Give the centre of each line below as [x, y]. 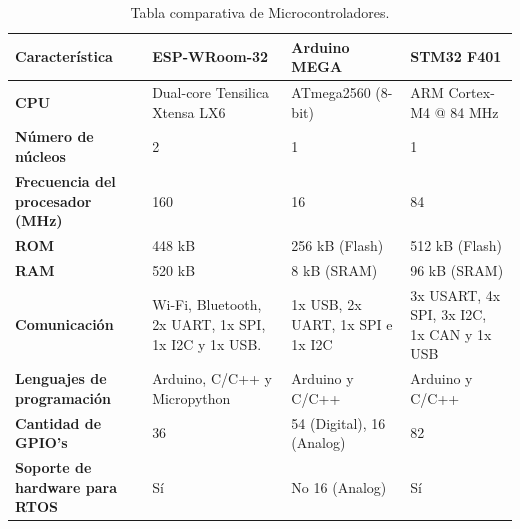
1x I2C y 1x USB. [207, 343]
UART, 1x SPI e [342, 324]
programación [63, 397]
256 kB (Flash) [337, 244]
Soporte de [53, 467]
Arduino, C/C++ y [212, 378]
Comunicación [64, 324]
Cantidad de [58, 422]
